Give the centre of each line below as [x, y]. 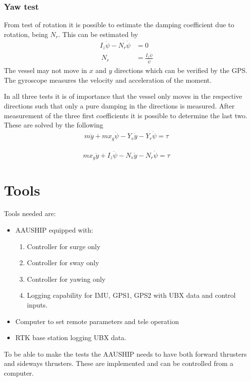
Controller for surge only [64, 246]
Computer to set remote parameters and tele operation [97, 321]
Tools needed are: [30, 213]
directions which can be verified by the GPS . [181, 70]
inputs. [37, 304]
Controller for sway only [63, 263]
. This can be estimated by [98, 34]
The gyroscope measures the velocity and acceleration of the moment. [108, 80]
